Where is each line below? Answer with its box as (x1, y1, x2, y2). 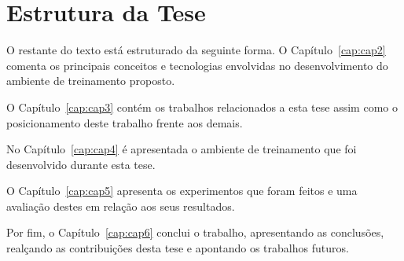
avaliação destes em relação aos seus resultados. (6, 197, 235, 214)
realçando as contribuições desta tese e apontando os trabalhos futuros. (6, 240, 349, 256)
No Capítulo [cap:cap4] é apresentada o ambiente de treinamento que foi (6, 141, 357, 157)
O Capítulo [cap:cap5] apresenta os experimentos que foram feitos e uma (6, 182, 358, 199)
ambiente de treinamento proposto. (6, 72, 175, 89)
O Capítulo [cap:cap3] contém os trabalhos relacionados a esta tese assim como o (6, 98, 398, 115)
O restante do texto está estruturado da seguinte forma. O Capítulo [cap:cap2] (6, 42, 386, 58)
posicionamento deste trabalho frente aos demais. (6, 114, 243, 130)
